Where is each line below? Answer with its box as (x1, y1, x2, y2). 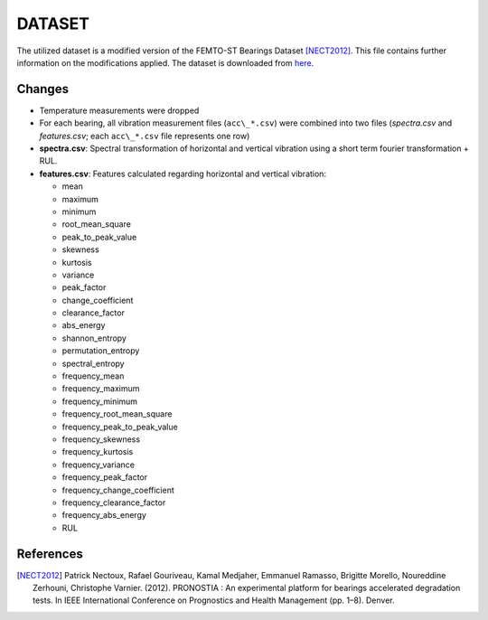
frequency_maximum (61, 383, 140, 394)
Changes (16, 81, 70, 97)
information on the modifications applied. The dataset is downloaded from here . (16, 57, 314, 68)
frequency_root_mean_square (61, 409, 173, 419)
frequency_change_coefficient (61, 484, 175, 495)
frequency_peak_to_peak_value (61, 421, 178, 432)
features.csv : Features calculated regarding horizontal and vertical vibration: (39, 168, 327, 179)
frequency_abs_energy (61, 510, 146, 521)
